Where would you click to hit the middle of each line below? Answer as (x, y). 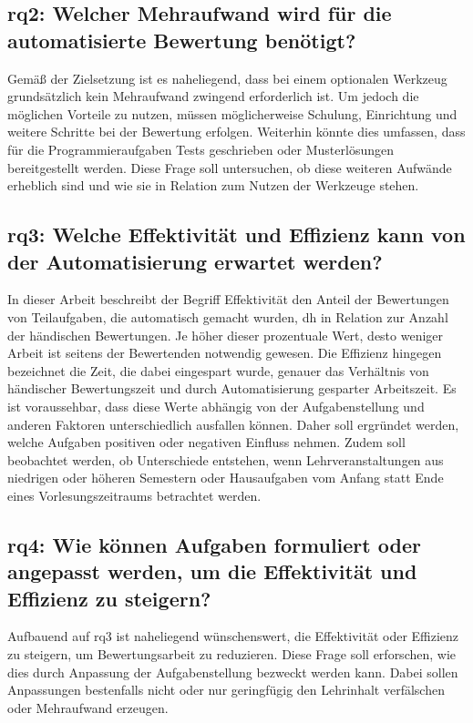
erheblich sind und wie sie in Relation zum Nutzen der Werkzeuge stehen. (213, 185)
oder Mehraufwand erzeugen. (88, 707)
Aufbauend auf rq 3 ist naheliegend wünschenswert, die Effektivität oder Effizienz (233, 636)
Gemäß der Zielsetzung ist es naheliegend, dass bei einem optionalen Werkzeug (227, 78)
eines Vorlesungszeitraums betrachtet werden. (134, 495)
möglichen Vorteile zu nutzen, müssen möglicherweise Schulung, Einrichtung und (232, 113)
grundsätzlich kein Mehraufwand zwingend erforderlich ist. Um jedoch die (213, 96)
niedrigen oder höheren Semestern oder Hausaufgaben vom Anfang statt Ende (226, 478)
